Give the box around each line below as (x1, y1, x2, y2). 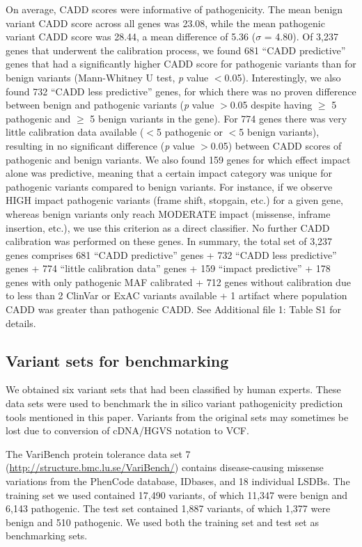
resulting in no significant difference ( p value (6, 138, 195, 152)
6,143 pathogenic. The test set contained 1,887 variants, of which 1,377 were (6, 501, 331, 516)
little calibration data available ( (6, 125, 144, 139)
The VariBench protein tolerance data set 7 (6, 446, 191, 461)
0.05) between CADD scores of (210, 138, 342, 152)
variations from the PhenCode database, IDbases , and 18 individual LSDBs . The (6, 474, 350, 489)
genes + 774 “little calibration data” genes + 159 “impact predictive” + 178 (6, 261, 331, 276)
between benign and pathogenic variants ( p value (6, 97, 214, 112)
